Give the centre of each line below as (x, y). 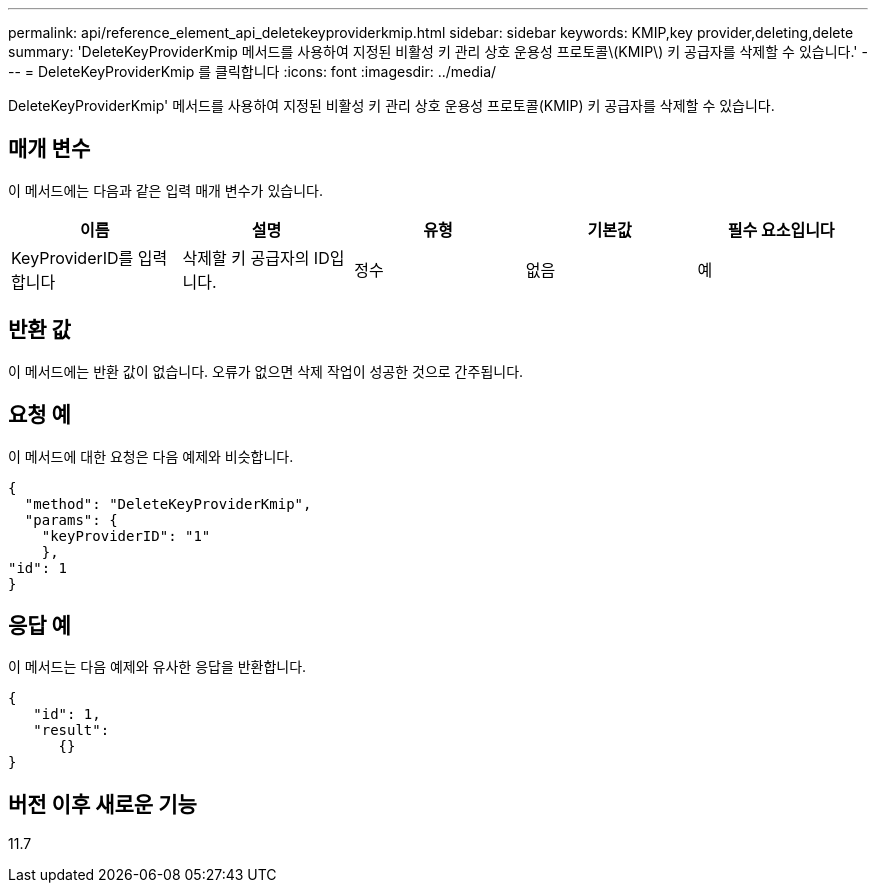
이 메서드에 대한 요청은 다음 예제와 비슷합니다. (151, 456)
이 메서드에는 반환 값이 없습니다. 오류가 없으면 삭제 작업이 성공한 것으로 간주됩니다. (266, 371)
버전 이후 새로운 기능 (102, 804)
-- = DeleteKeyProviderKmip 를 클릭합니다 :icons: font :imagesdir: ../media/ (252, 71)
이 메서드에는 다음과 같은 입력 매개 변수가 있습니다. (165, 190)
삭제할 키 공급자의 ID (256, 257)
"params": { (71, 519)
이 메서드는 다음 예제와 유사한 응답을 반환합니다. (157, 667)
